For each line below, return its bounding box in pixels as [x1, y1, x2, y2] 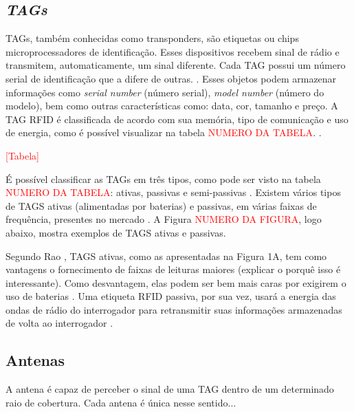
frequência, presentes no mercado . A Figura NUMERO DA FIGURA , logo [5, 212, 322, 226]
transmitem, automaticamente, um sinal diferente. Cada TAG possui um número [5, 58, 346, 72]
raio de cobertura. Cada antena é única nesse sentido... [5, 395, 236, 409]
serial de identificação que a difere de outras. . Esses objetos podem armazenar [5, 71, 337, 85]
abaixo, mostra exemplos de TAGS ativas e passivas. [5, 225, 226, 239]
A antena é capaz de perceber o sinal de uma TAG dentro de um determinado [5, 382, 334, 396]
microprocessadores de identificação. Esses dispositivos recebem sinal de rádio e [5, 44, 340, 58]
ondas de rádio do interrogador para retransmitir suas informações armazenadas [5, 302, 342, 316]
